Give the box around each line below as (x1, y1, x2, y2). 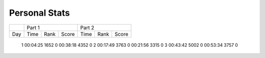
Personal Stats (9, 7, 70, 18)
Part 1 (26, 24, 40, 31)
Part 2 (80, 24, 94, 31)
